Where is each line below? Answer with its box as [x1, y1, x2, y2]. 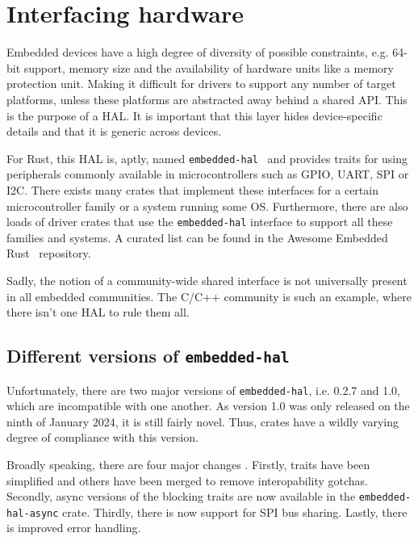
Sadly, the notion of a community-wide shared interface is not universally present [6, 271, 408, 288]
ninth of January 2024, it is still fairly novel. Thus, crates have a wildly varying [6, 413, 399, 430]
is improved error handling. [6, 519, 141, 536]
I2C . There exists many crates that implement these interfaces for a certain [6, 181, 378, 198]
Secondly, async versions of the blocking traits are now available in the [6, 488, 356, 505]
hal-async [6, 507, 59, 519]
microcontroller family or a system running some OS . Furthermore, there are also [6, 197, 408, 214]
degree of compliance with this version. [6, 429, 199, 446]
